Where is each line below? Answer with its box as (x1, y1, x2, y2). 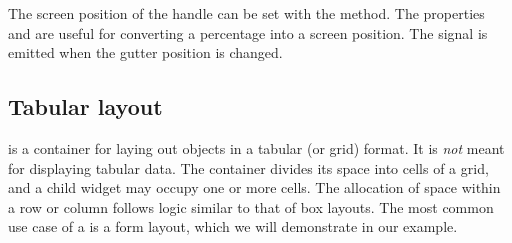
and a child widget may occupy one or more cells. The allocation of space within (8, 177, 501, 198)
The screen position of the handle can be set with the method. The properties (8, 3, 485, 23)
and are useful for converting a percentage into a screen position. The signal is (8, 22, 488, 43)
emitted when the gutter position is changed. (8, 42, 283, 63)
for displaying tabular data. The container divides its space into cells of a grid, (8, 157, 489, 178)
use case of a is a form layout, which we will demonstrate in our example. (8, 216, 458, 237)
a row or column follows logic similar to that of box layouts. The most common (8, 196, 494, 217)
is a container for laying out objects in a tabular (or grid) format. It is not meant (8, 137, 505, 158)
